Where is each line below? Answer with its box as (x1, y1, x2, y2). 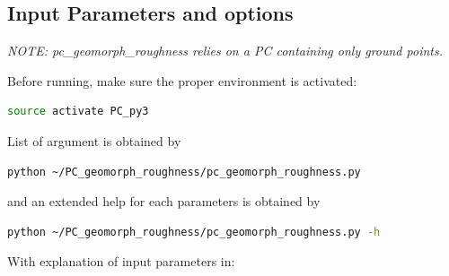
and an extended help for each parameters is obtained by (7, 192, 321, 211)
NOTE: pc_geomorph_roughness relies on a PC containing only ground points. (7, 41, 443, 60)
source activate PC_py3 (7, 105, 149, 118)
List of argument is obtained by (7, 131, 181, 150)
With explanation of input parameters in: (7, 252, 235, 271)
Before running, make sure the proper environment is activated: (7, 71, 357, 90)
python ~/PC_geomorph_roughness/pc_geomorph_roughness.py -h (7, 225, 381, 238)
